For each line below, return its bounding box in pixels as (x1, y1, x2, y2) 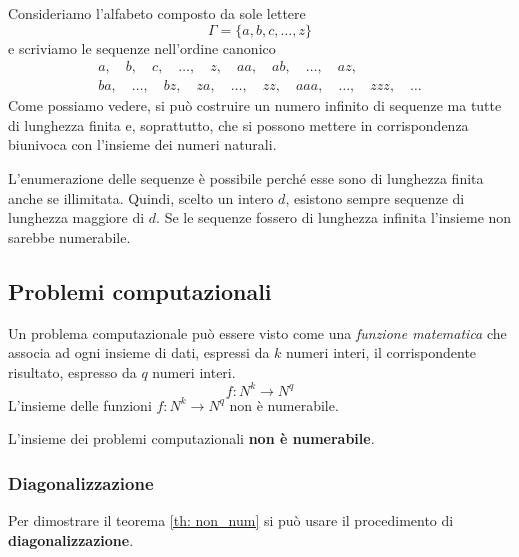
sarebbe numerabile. (8, 226, 131, 247)
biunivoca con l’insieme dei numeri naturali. (8, 134, 277, 155)
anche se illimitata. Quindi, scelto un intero (8, 187, 274, 208)
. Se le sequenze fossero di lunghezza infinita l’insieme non (156, 207, 512, 228)
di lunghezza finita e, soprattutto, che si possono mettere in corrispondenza (8, 114, 469, 135)
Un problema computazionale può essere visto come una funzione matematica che (8, 322, 507, 343)
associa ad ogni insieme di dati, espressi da (8, 342, 270, 363)
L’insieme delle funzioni (8, 394, 152, 415)
